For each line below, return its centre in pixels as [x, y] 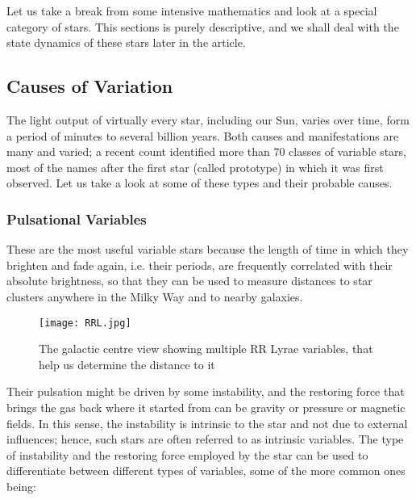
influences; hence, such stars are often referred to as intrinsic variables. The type [205, 439]
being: [21, 486]
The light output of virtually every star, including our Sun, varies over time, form [208, 119]
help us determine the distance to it [127, 364]
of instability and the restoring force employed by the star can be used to [187, 454]
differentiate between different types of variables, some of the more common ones [206, 471]
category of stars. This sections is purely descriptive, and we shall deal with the [203, 26]
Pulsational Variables [77, 218]
